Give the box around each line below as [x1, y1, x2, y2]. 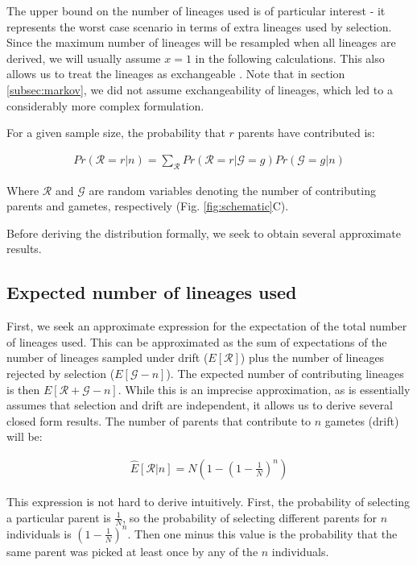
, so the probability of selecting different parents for [122, 509, 378, 526]
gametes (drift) [324, 412, 399, 429]
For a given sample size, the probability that [6, 124, 225, 141]
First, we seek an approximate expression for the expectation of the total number [6, 318, 407, 334]
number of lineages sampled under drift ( [6, 349, 208, 366]
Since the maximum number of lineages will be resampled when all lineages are [6, 34, 396, 51]
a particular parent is [6, 509, 111, 526]
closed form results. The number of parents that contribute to [6, 412, 312, 429]
